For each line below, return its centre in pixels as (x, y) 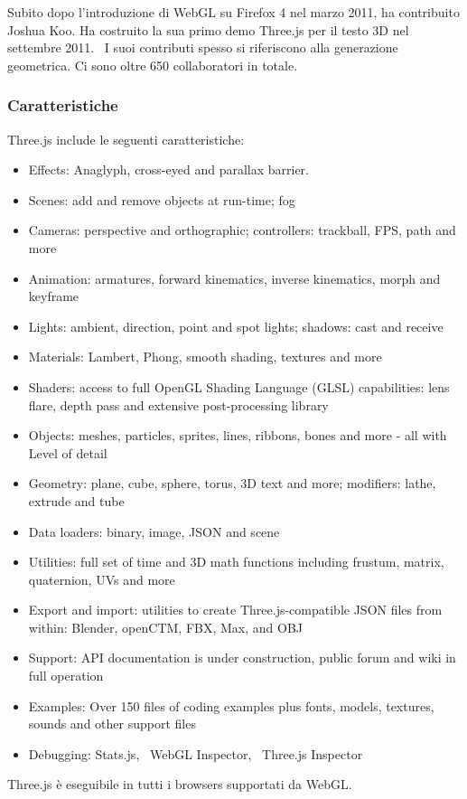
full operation (66, 676)
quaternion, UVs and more (102, 579)
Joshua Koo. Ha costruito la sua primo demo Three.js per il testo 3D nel (208, 29)
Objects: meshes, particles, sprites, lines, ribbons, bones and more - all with (238, 435)
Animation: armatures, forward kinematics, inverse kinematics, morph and (234, 278)
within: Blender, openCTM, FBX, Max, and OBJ (166, 627)
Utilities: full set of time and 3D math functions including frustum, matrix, (236, 562)
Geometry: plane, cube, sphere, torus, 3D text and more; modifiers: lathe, (232, 483)
